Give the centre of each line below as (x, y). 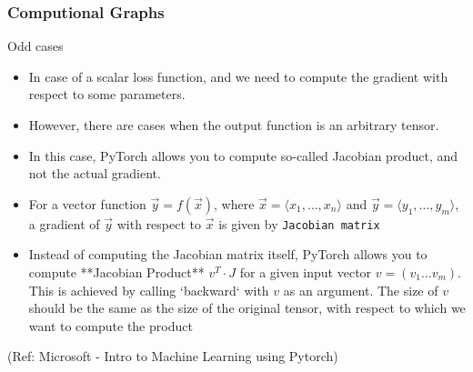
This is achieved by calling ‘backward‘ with (149, 290)
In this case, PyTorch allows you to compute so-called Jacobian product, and (243, 155)
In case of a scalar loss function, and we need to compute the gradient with (238, 76)
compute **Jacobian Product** (116, 272)
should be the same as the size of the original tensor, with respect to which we (247, 308)
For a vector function (87, 203)
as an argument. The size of (361, 290)
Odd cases (35, 46)
